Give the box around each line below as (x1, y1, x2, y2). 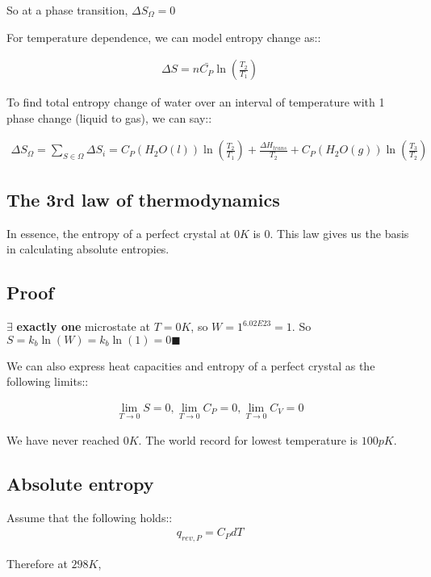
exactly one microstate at (16, 318, 150, 335)
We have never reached (6, 432, 120, 449)
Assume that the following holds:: (6, 508, 173, 525)
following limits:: (6, 373, 89, 390)
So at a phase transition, (6, 2, 128, 18)
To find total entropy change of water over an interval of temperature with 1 (6, 94, 385, 111)
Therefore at (6, 555, 68, 572)
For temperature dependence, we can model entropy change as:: (6, 28, 321, 45)
